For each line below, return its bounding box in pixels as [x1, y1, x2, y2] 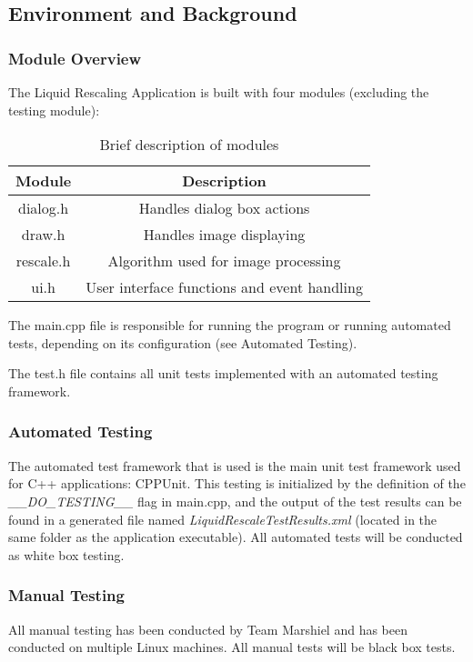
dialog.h [18, 197, 69, 219]
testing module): [8, 100, 100, 119]
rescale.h [15, 250, 71, 272]
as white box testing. [8, 545, 125, 564]
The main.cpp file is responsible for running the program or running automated [8, 316, 451, 335]
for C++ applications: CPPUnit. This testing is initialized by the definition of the [8, 474, 466, 493]
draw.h [21, 224, 65, 246]
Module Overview [8, 46, 142, 69]
